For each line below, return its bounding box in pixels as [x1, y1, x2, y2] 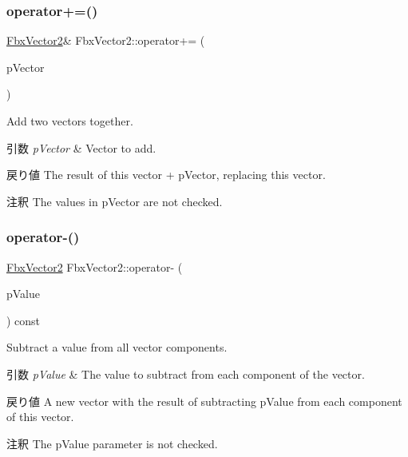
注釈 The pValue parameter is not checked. [6, 435, 218, 451]
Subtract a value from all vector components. [6, 339, 228, 356]
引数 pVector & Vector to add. [6, 139, 156, 156]
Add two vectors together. [6, 113, 133, 129]
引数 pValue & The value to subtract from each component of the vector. [6, 365, 365, 382]
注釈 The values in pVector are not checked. [6, 193, 223, 209]
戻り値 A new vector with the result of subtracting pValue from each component [6, 392, 402, 409]
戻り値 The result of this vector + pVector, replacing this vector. [6, 166, 326, 183]
